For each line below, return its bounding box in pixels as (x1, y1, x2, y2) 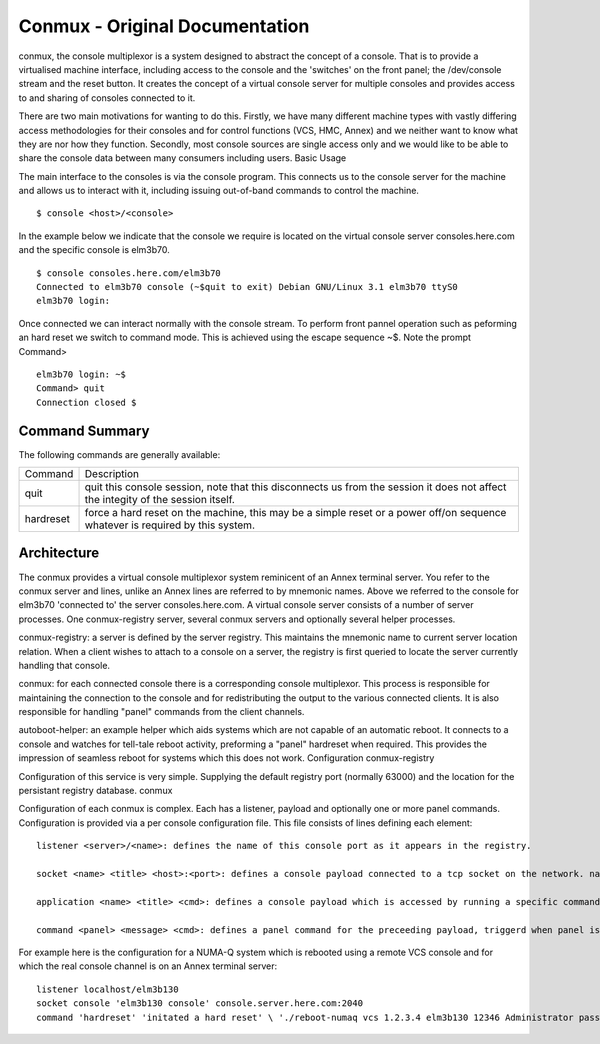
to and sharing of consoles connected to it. (18, 91, 196, 104)
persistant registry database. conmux (18, 785, 173, 797)
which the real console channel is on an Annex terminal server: (18, 960, 278, 972)
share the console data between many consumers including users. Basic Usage (18, 152, 347, 164)
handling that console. (18, 659, 110, 671)
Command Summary (18, 422, 150, 439)
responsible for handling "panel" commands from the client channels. (18, 706, 305, 718)
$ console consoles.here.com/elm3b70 (36, 267, 222, 279)
